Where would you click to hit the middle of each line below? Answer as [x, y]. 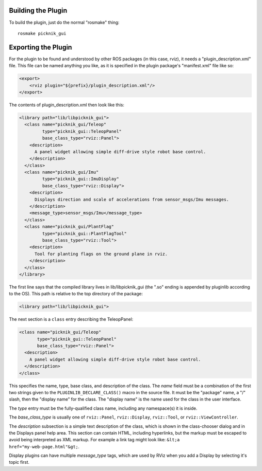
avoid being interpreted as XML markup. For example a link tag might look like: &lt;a [94, 440]
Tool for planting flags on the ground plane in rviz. [101, 254]
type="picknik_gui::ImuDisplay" [81, 179]
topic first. [19, 462]
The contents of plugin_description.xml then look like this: [67, 105]
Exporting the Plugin [41, 47]
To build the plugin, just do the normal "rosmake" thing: [64, 22]
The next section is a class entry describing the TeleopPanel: [71, 319]
